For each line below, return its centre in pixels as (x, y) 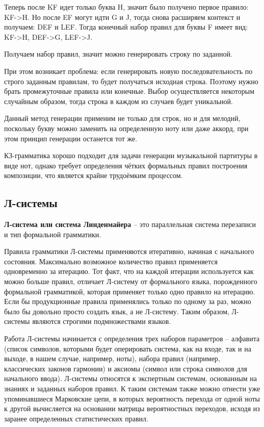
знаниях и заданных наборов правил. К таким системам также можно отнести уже (132, 388)
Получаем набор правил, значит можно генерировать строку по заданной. (118, 54)
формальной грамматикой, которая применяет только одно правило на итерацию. (130, 291)
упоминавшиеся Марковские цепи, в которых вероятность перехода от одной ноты (132, 398)
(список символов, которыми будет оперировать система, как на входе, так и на (128, 348)
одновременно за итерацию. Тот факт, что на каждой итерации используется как (129, 271)
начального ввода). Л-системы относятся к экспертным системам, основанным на (131, 378)
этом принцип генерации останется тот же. (71, 138)
